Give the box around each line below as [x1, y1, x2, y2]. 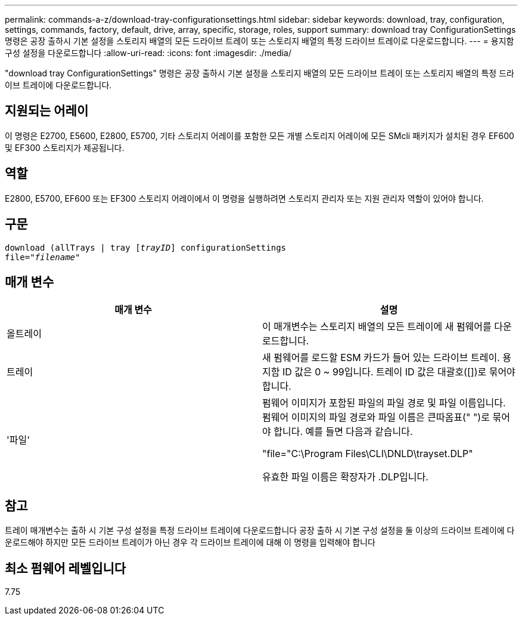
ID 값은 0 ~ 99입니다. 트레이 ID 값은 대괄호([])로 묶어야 [282, 366, 515, 378]
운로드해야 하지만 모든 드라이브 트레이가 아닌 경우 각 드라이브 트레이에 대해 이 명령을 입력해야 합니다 [5, 537, 375, 548]
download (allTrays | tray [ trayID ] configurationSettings [5, 242, 287, 252]
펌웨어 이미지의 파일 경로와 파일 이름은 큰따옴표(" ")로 [262, 411, 490, 424]
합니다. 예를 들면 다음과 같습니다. [274, 425, 413, 438]
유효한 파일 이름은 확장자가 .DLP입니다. [262, 471, 428, 483]
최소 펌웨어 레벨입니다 [5, 560, 126, 576]
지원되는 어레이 [5, 103, 89, 119]
